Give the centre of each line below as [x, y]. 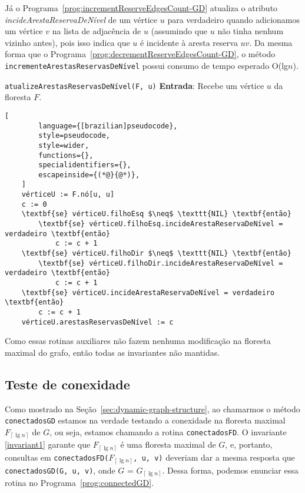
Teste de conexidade [67, 384]
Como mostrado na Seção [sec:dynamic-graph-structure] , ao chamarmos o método [152, 408]
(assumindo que [179, 31]
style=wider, [64, 145]
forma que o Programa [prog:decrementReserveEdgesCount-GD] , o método [140, 54]
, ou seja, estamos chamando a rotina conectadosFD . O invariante [168, 431]
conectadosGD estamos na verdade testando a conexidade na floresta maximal [145, 420]
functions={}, [66, 155]
